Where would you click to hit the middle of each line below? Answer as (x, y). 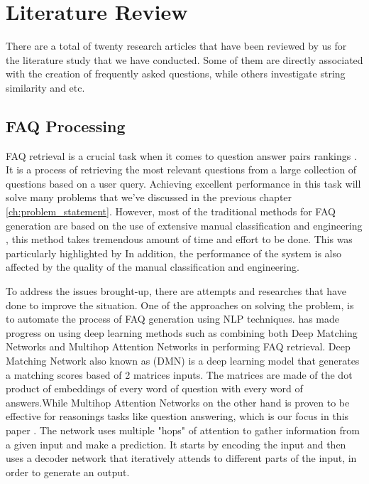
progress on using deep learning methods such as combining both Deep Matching (182, 332)
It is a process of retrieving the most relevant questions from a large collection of (181, 170)
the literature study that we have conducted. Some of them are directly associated (184, 59)
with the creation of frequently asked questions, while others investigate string (176, 74)
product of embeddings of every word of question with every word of (154, 388)
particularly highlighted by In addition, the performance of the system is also (174, 253)
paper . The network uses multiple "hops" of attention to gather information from (183, 430)
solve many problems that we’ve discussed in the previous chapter (149, 197)
